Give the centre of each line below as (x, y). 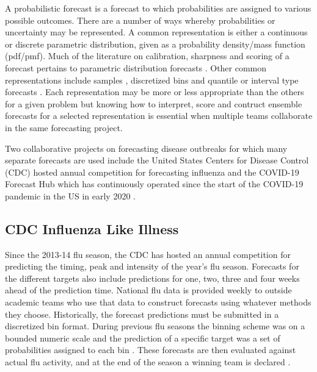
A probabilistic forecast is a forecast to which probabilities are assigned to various (158, 8)
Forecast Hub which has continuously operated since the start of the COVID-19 (154, 184)
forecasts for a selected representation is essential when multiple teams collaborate (159, 116)
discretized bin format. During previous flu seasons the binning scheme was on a (155, 326)
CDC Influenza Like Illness (92, 228)
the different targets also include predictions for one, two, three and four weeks (152, 278)
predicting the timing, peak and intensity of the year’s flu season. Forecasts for (152, 266)
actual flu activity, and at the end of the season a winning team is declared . (148, 362)
